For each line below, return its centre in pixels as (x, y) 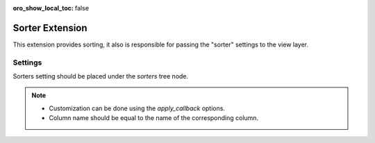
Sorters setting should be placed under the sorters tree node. (101, 76)
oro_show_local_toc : (43, 8)
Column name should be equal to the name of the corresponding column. (154, 118)
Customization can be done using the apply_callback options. (137, 108)
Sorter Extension (50, 28)
